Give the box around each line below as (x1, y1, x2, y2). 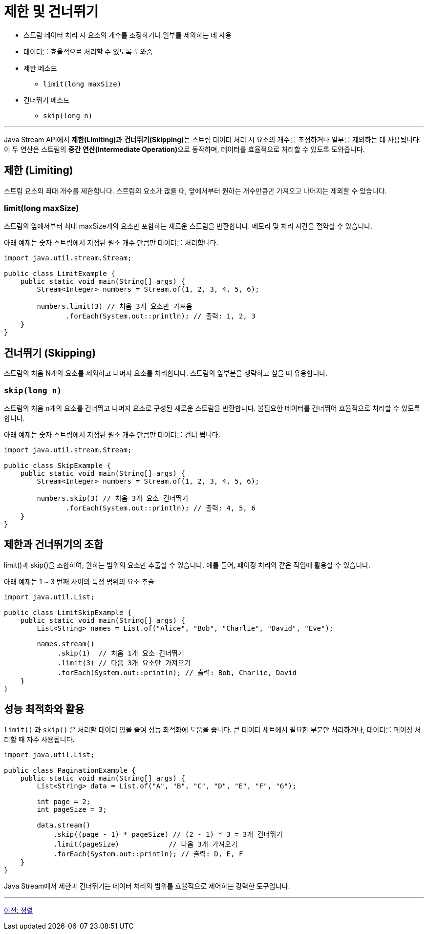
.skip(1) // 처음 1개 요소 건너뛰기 (57, 649, 184, 657)
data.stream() (37, 821, 91, 829)
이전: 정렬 (4, 906, 33, 914)
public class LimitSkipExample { (4, 608, 132, 616)
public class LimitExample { (4, 270, 115, 278)
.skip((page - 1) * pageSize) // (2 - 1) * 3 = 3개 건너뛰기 (53, 830, 283, 838)
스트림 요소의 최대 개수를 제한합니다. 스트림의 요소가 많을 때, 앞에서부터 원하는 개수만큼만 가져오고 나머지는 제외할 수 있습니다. (4, 186, 387, 195)
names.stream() (37, 639, 95, 648)
